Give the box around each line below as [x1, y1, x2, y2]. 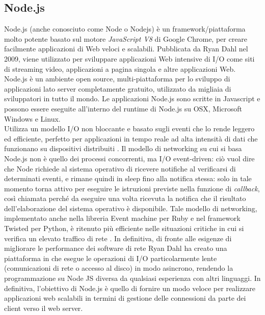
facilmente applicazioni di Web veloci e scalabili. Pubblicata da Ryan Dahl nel [4, 43, 248, 54]
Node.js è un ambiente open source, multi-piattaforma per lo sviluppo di [4, 73, 230, 84]
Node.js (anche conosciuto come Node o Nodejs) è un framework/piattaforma [4, 23, 246, 34]
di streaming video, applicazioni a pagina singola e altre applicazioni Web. [4, 63, 236, 74]
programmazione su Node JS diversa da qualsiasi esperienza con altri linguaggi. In [4, 273, 261, 283]
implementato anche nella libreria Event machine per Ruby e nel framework [4, 213, 241, 223]
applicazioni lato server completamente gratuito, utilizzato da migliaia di [4, 83, 231, 94]
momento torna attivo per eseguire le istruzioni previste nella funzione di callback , [4, 183, 260, 193]
